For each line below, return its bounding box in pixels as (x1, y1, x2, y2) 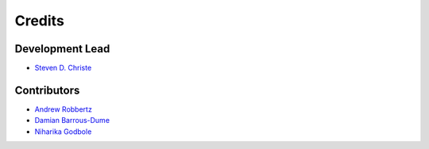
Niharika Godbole (34, 127, 92, 136)
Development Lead (14, 42, 110, 55)
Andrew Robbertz (34, 104, 93, 114)
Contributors (14, 83, 80, 97)
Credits (14, 12, 65, 29)
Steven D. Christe (34, 63, 92, 73)
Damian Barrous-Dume (34, 116, 110, 125)
